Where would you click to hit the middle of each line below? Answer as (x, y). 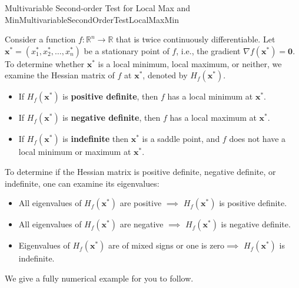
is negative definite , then (112, 117)
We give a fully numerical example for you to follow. (99, 278)
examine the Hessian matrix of (60, 75)
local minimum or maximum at (75, 152)
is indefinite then (96, 139)
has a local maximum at (213, 117)
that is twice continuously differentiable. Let (196, 39)
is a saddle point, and (181, 139)
